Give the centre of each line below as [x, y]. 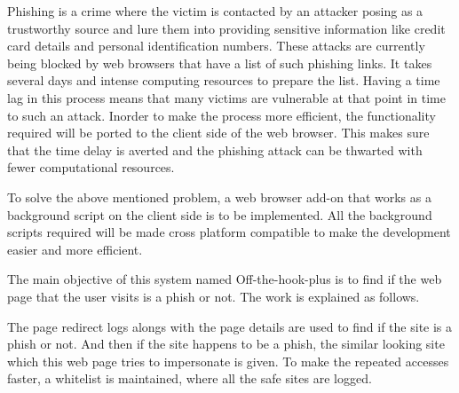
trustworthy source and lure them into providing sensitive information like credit [226, 28]
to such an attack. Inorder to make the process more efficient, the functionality [222, 115]
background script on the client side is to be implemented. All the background [220, 214]
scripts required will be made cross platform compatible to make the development [229, 232]
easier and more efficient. [75, 249]
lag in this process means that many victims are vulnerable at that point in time [226, 97]
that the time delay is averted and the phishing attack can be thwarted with [215, 149]
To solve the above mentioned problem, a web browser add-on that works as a [219, 196]
